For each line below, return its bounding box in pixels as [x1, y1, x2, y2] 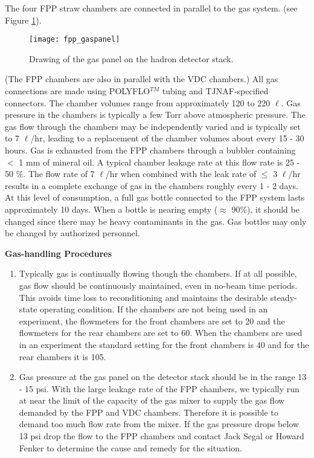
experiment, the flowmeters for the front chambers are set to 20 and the [19, 314, 285, 327]
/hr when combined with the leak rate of [105, 167, 257, 180]
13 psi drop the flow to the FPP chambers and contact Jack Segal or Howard [19, 430, 304, 442]
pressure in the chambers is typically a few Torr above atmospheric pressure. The [5, 108, 306, 121]
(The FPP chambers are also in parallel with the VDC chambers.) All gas [5, 73, 278, 85]
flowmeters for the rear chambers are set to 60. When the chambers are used [19, 326, 303, 339]
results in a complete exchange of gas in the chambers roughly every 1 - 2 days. [5, 179, 298, 192]
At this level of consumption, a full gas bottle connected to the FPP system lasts [5, 191, 305, 204]
